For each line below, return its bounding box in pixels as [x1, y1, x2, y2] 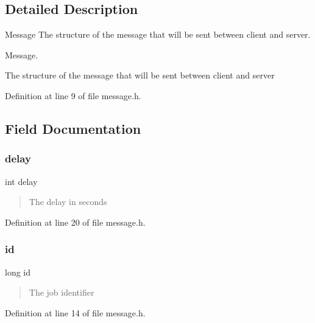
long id [5, 265, 31, 278]
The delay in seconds [29, 195, 107, 208]
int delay [5, 175, 38, 187]
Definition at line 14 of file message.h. [5, 306, 146, 319]
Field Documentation [5, 119, 141, 137]
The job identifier [29, 286, 94, 299]
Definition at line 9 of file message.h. [5, 89, 141, 102]
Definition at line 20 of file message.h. [5, 215, 146, 228]
